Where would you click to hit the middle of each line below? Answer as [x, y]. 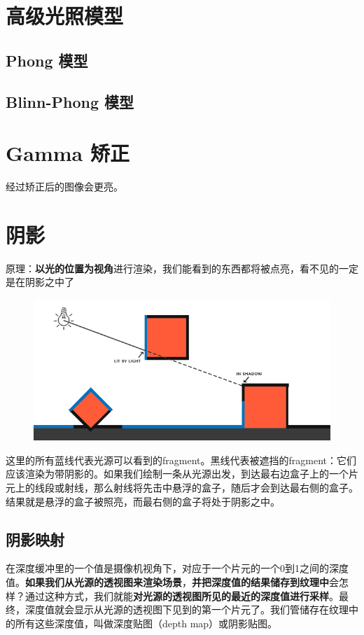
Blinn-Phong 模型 [70, 101]
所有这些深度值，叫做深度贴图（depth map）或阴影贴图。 [146, 623]
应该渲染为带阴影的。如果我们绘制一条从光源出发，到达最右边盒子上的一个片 [182, 474]
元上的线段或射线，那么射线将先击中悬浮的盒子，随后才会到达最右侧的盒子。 [182, 487]
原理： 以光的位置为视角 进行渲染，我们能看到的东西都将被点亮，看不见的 [172, 268]
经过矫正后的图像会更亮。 [64, 187]
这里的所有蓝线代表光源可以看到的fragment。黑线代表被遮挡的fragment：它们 [181, 460]
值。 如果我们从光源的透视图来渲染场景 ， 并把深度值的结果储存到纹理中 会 [172, 581]
